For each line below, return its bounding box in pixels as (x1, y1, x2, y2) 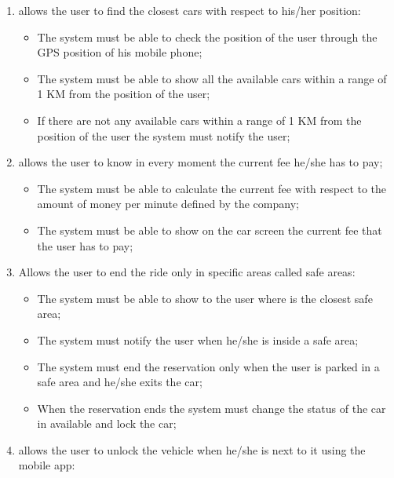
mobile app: (18, 457, 75, 473)
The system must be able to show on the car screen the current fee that (37, 221, 382, 238)
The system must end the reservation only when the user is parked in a (37, 358, 380, 374)
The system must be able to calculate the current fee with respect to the (37, 180, 387, 196)
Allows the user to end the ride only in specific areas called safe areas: (18, 264, 356, 280)
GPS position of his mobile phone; (37, 44, 202, 60)
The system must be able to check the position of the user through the (37, 28, 378, 45)
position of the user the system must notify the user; (37, 127, 290, 144)
